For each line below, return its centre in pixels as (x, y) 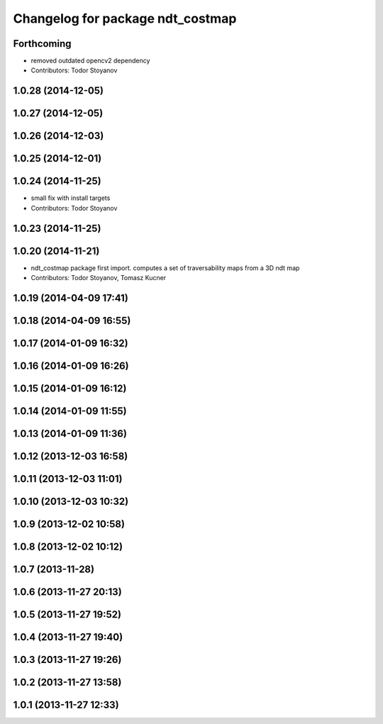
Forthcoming (42, 44)
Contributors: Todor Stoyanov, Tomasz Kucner (99, 278)
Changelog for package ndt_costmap (125, 18)
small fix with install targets (71, 198)
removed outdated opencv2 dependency (90, 61)
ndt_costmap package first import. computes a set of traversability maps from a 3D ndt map (165, 268)
